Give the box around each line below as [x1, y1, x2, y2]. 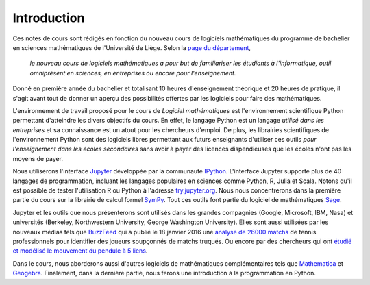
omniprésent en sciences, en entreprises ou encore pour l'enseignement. [29, 69, 236, 77]
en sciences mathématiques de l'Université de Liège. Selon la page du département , [12, 43, 251, 51]
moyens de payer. [12, 154, 63, 162]
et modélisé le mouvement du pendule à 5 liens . [12, 247, 148, 255]
